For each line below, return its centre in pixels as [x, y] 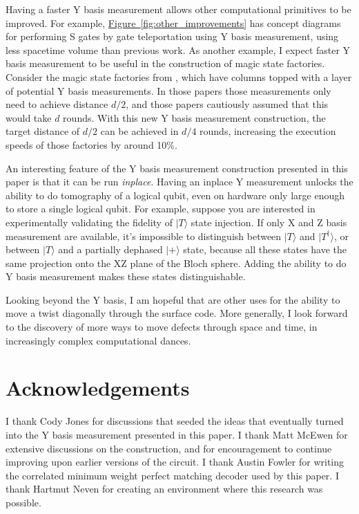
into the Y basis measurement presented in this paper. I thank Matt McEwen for [177, 434]
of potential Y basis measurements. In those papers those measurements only [168, 90]
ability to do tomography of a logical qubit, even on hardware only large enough [175, 195]
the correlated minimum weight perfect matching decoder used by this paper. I [172, 475]
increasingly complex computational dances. [98, 340]
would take [29, 117]
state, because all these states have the [265, 249]
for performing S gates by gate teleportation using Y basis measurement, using [172, 36]
